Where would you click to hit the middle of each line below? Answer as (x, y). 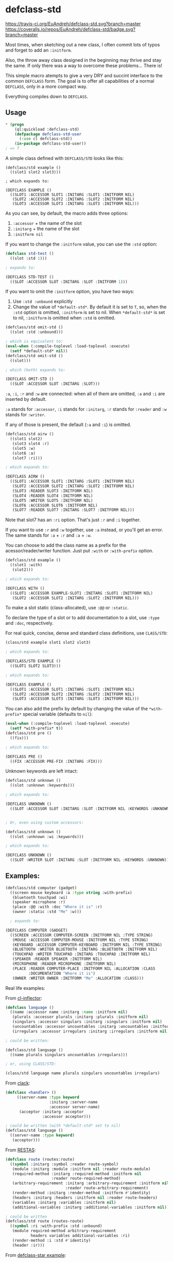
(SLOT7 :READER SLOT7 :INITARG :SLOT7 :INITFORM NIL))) (73, 510)
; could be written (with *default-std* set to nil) (63, 1126)
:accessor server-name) (75, 1107)
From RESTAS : (21, 1150)
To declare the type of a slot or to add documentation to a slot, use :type (82, 618)
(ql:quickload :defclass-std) (47, 129)
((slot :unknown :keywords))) (42, 785)
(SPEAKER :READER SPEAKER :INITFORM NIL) (57, 959)
